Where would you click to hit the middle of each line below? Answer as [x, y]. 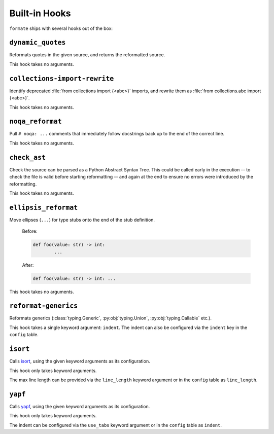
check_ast [27, 157]
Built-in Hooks [40, 13]
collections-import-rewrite [62, 78]
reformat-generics [44, 306]
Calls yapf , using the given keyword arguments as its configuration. [80, 406]
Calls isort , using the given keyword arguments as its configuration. [80, 361]
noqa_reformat [36, 121]
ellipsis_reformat [44, 207]
